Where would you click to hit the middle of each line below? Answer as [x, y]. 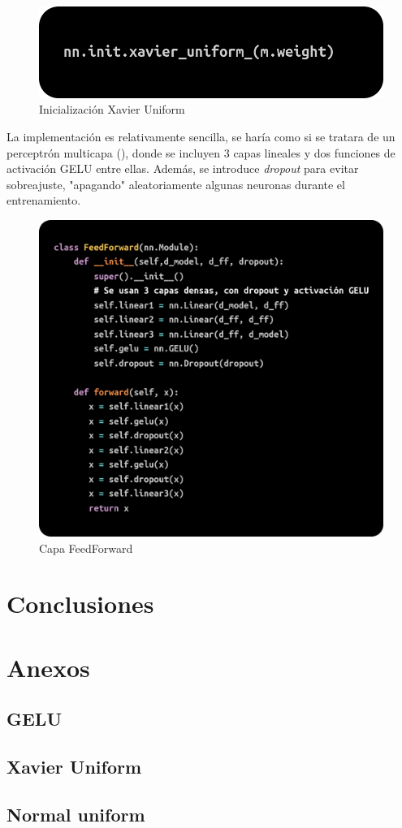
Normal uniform [76, 814]
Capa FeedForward [86, 548]
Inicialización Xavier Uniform [112, 109]
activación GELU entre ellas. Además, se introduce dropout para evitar [183, 168]
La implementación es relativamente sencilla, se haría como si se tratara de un [201, 136]
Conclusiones [80, 604]
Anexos [48, 667]
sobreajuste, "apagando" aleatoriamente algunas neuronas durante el [176, 184]
